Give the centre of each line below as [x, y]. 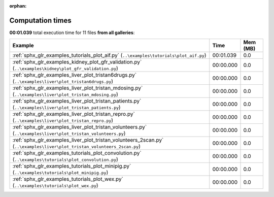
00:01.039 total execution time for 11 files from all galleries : [72, 32]
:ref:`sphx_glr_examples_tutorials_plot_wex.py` [68, 179]
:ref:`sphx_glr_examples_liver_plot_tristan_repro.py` [74, 114]
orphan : [18, 6]
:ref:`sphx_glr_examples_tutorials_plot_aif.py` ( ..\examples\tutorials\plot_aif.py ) [109, 55]
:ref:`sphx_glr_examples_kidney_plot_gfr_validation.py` [77, 62]
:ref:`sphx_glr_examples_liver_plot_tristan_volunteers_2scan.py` [88, 140]
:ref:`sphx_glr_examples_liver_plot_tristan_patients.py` [77, 101]
